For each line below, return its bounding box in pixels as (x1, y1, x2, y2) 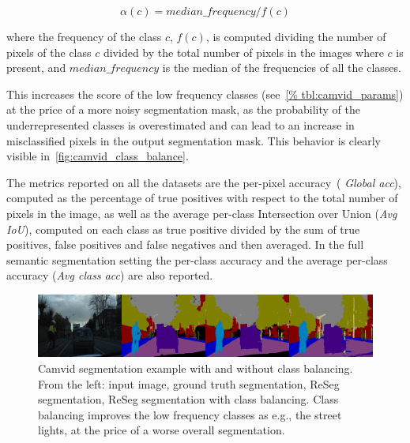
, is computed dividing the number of (205, 28, 386, 44)
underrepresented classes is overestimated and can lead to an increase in (6, 116, 355, 133)
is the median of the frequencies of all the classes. (162, 59, 401, 76)
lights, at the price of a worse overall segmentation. (38, 422, 285, 438)
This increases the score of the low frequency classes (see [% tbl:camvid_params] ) (6, 85, 404, 102)
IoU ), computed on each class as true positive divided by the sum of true (6, 220, 360, 237)
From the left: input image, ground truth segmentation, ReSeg (38, 375, 340, 392)
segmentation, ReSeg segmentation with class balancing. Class (38, 391, 339, 407)
